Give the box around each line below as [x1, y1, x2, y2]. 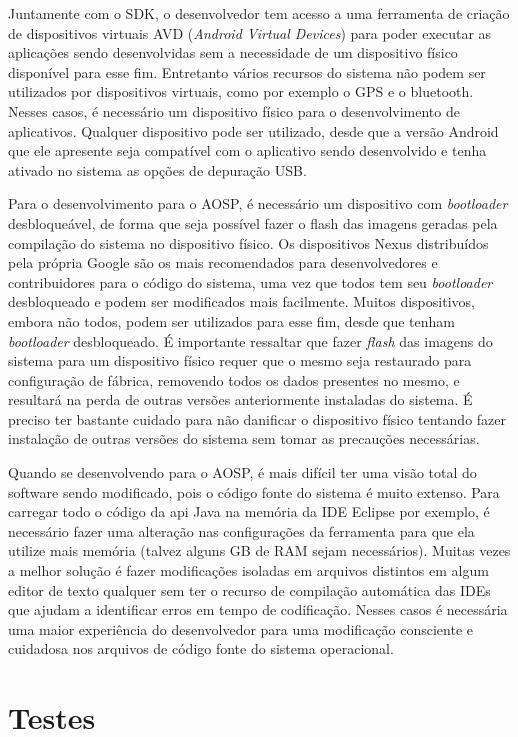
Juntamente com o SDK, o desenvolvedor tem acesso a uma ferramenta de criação [8, 3, 510, 23]
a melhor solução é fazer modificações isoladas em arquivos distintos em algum [8, 560, 489, 581]
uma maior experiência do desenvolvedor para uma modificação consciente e [8, 618, 473, 639]
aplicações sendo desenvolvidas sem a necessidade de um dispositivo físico [8, 42, 458, 63]
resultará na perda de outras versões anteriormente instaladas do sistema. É [8, 389, 473, 410]
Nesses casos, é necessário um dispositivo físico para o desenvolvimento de [8, 100, 460, 121]
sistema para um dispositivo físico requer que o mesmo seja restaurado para [8, 350, 472, 371]
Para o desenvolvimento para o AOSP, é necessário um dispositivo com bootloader [8, 193, 508, 214]
